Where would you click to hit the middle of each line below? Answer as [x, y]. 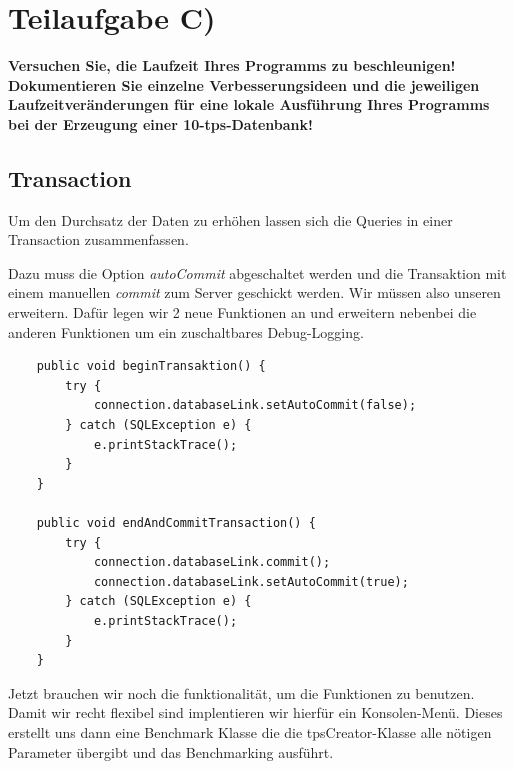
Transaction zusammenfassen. [98, 239]
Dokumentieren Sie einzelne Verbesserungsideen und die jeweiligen [244, 84]
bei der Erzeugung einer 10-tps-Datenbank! [160, 123]
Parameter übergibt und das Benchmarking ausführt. [171, 751]
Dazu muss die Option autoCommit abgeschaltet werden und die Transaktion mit [257, 272]
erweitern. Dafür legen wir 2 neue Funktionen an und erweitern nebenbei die [242, 312]
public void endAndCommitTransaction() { [176, 523]
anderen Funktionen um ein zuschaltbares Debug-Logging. [186, 331]
